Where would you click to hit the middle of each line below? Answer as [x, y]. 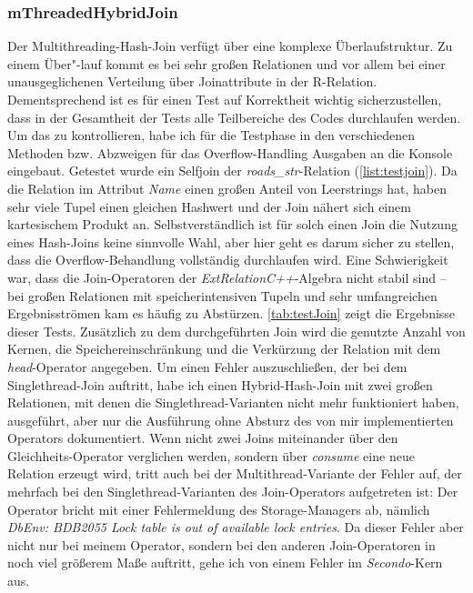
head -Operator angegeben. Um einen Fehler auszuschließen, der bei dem [207, 366]
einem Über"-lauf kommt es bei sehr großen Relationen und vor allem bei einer [226, 63]
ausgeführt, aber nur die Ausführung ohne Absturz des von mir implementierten [231, 420]
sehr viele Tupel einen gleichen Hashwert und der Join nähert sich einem [209, 206]
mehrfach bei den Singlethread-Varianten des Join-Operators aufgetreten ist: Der [233, 492]
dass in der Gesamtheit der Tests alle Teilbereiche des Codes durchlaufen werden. [234, 117]
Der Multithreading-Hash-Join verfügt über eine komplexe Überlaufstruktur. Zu [230, 46]
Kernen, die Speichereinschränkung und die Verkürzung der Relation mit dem [224, 349]
